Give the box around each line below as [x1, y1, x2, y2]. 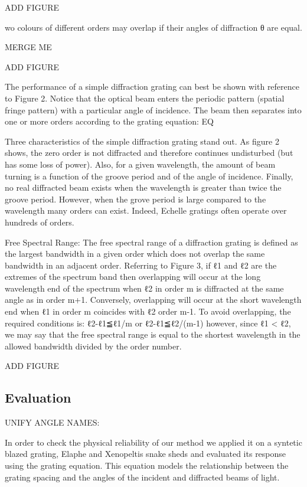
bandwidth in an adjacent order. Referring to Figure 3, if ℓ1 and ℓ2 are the [5, 259, 277, 271]
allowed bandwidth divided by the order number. [5, 339, 182, 352]
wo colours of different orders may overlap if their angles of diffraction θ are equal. [5, 21, 302, 33]
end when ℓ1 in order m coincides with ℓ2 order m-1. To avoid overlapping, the [5, 305, 291, 318]
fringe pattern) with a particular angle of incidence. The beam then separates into [5, 103, 302, 116]
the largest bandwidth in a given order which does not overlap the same [5, 247, 265, 260]
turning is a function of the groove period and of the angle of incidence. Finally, [5, 169, 293, 182]
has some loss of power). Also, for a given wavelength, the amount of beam [5, 158, 276, 170]
